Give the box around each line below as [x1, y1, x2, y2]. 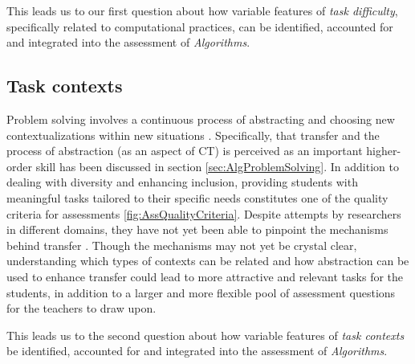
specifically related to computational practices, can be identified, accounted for [6, 18, 393, 35]
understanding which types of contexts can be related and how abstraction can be [6, 252, 409, 269]
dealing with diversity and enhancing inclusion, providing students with [6, 174, 358, 190]
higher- [366, 142, 401, 159]
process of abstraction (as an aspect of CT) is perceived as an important [6, 142, 363, 159]
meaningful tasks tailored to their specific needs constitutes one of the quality [6, 189, 389, 206]
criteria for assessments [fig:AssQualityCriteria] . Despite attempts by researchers [6, 205, 401, 222]
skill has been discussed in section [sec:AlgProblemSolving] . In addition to [35, 157, 399, 174]
